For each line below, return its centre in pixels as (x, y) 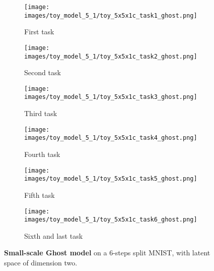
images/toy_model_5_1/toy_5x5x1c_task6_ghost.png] (111, 220)
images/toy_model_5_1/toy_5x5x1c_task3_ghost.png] (111, 97)
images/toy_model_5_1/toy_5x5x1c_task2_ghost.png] (111, 56)
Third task (41, 113)
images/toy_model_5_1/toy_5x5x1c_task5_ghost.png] (111, 179)
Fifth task (40, 195)
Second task (43, 72)
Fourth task (42, 154)
